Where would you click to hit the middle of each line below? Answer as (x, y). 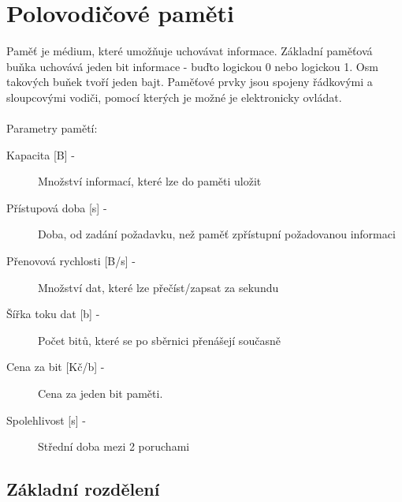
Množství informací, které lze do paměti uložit (150, 181)
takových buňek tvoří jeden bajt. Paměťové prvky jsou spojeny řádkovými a (190, 82)
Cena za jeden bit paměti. (100, 393)
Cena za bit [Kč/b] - (56, 367)
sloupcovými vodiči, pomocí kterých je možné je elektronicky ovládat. (174, 97)
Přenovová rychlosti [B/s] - (71, 261)
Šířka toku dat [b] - (53, 314)
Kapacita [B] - (41, 154)
